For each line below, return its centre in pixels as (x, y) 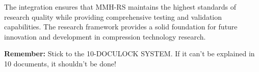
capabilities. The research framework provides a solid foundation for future (121, 27)
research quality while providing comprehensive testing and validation (113, 16)
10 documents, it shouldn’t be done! (60, 63)
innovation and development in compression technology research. (105, 36)
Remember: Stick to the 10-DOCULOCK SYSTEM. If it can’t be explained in (129, 53)
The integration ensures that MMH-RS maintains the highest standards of (120, 7)
